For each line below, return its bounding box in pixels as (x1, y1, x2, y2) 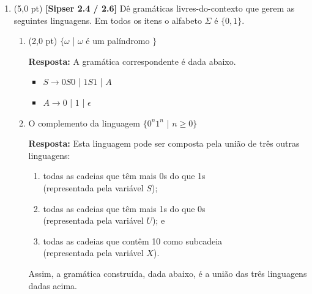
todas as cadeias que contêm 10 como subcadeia (43, 234, 223, 247)
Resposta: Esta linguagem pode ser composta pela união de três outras (28, 137, 300, 150)
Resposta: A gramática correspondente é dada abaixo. (28, 54, 236, 67)
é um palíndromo (86, 34, 150, 47)
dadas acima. (28, 279, 78, 292)
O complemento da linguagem (28, 116, 140, 129)
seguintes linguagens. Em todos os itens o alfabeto (13, 13, 202, 26)
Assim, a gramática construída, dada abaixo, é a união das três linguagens (28, 266, 307, 279)
